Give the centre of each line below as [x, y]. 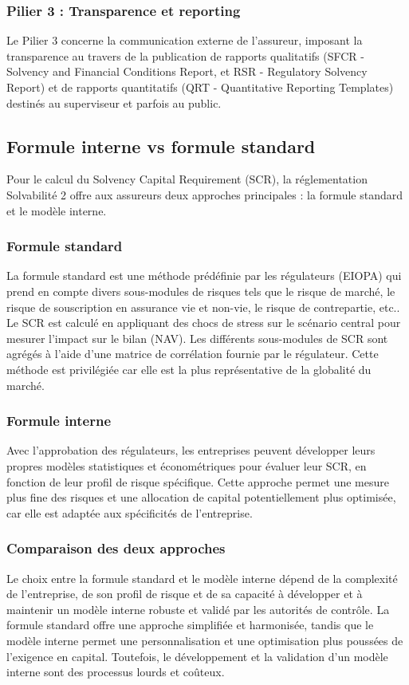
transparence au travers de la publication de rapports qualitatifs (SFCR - [185, 55]
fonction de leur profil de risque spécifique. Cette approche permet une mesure [198, 481]
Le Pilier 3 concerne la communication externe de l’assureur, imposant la [185, 40]
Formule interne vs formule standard [161, 146]
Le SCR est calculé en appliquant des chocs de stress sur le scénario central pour [204, 323]
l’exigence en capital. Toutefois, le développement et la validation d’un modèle [197, 656]
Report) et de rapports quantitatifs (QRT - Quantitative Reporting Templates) [200, 87]
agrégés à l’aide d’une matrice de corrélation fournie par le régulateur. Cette [193, 354]
